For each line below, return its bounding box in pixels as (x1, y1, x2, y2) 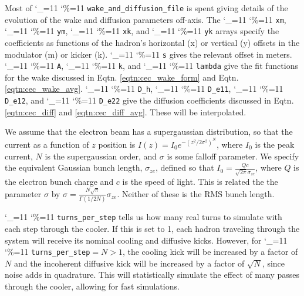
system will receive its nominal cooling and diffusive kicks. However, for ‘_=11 (5, 234, 288, 246)
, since (262, 257, 285, 269)
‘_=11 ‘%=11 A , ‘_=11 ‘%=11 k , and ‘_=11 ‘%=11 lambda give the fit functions (5, 59, 298, 72)
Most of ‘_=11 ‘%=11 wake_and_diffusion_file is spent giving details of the (5, 2, 288, 14)
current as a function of (5, 138, 89, 151)
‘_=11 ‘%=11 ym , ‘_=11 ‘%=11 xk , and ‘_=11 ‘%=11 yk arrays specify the (5, 25, 279, 37)
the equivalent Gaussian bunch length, (5, 161, 143, 174)
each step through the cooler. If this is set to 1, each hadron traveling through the (5, 222, 300, 234)
